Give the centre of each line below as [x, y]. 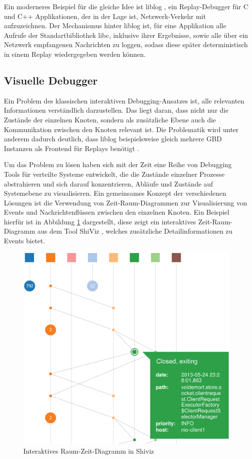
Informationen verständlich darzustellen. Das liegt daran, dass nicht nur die [116, 110]
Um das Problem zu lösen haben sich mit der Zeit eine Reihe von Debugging [118, 164]
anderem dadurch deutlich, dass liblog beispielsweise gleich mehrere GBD [113, 139]
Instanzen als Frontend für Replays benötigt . [72, 148]
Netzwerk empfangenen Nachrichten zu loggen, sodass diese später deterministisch [126, 44]
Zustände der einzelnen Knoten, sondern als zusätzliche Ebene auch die [110, 119]
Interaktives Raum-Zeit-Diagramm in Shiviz [89, 450]
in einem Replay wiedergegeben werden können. [75, 54]
